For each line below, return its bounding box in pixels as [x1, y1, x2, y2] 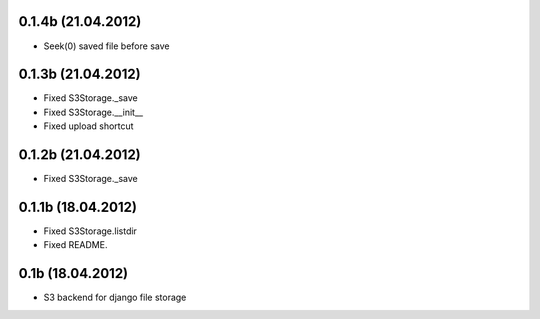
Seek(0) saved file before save [43, 40, 170, 52]
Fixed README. [43, 239, 108, 251]
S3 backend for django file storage [43, 291, 187, 304]
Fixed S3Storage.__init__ [43, 106, 144, 118]
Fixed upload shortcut [43, 120, 134, 132]
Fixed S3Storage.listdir [43, 225, 137, 237]
